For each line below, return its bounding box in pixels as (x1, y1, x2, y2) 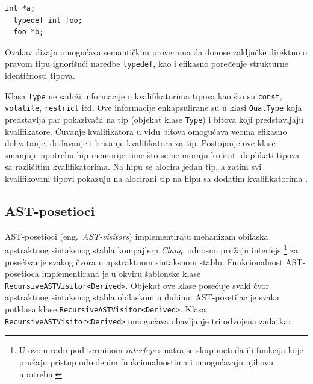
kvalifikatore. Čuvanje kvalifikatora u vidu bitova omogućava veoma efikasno (5, 125, 287, 137)
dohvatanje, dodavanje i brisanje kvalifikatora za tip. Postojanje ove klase (5, 137, 276, 149)
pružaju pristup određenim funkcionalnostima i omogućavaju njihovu (19, 355, 274, 368)
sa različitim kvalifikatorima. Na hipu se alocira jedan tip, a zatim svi (5, 160, 262, 173)
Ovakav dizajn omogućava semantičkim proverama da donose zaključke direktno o (5, 45, 307, 58)
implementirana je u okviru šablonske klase (42, 267, 201, 280)
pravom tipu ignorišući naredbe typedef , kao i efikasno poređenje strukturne (5, 57, 289, 70)
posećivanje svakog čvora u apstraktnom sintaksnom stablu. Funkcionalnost (5, 255, 283, 268)
